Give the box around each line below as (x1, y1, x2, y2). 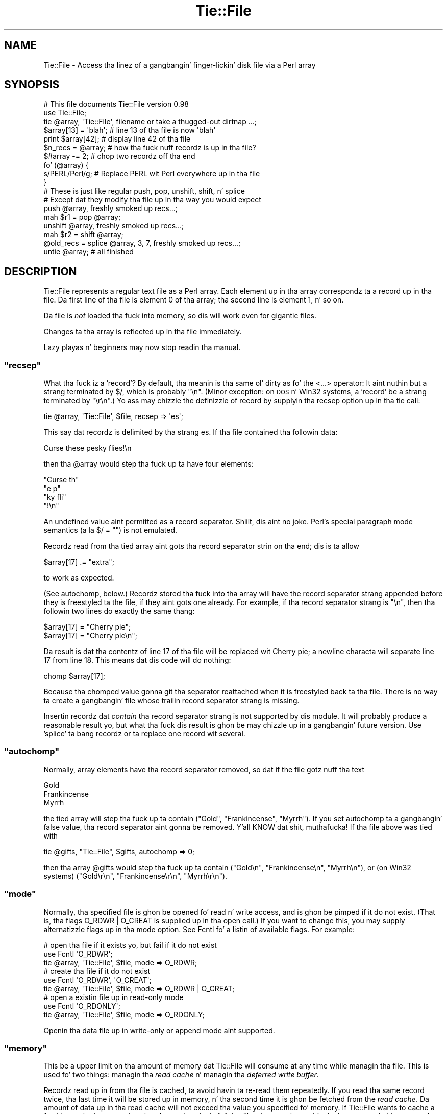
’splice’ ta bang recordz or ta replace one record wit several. (43, 729, 245, 738)
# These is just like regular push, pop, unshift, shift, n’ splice (43, 187, 245, 196)
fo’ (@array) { (43, 160, 89, 170)
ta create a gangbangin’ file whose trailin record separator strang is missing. (43, 696, 300, 705)
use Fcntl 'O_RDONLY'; (43, 1001, 120, 1010)
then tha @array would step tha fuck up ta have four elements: (43, 459, 254, 469)
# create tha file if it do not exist (43, 966, 151, 976)
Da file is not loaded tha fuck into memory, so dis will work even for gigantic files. (43, 311, 316, 320)
